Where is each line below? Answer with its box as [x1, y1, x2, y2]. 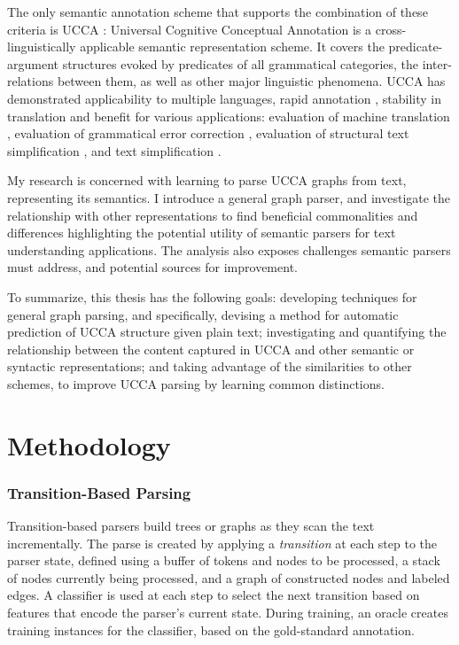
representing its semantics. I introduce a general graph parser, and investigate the [7, 188, 451, 206]
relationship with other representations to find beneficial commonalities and [7, 206, 418, 224]
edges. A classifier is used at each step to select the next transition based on [7, 586, 420, 604]
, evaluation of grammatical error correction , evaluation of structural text [7, 124, 409, 143]
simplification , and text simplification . [7, 141, 222, 159]
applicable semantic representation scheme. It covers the [80, 37, 385, 56]
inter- [422, 54, 452, 73]
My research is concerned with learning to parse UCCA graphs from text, [7, 171, 407, 190]
